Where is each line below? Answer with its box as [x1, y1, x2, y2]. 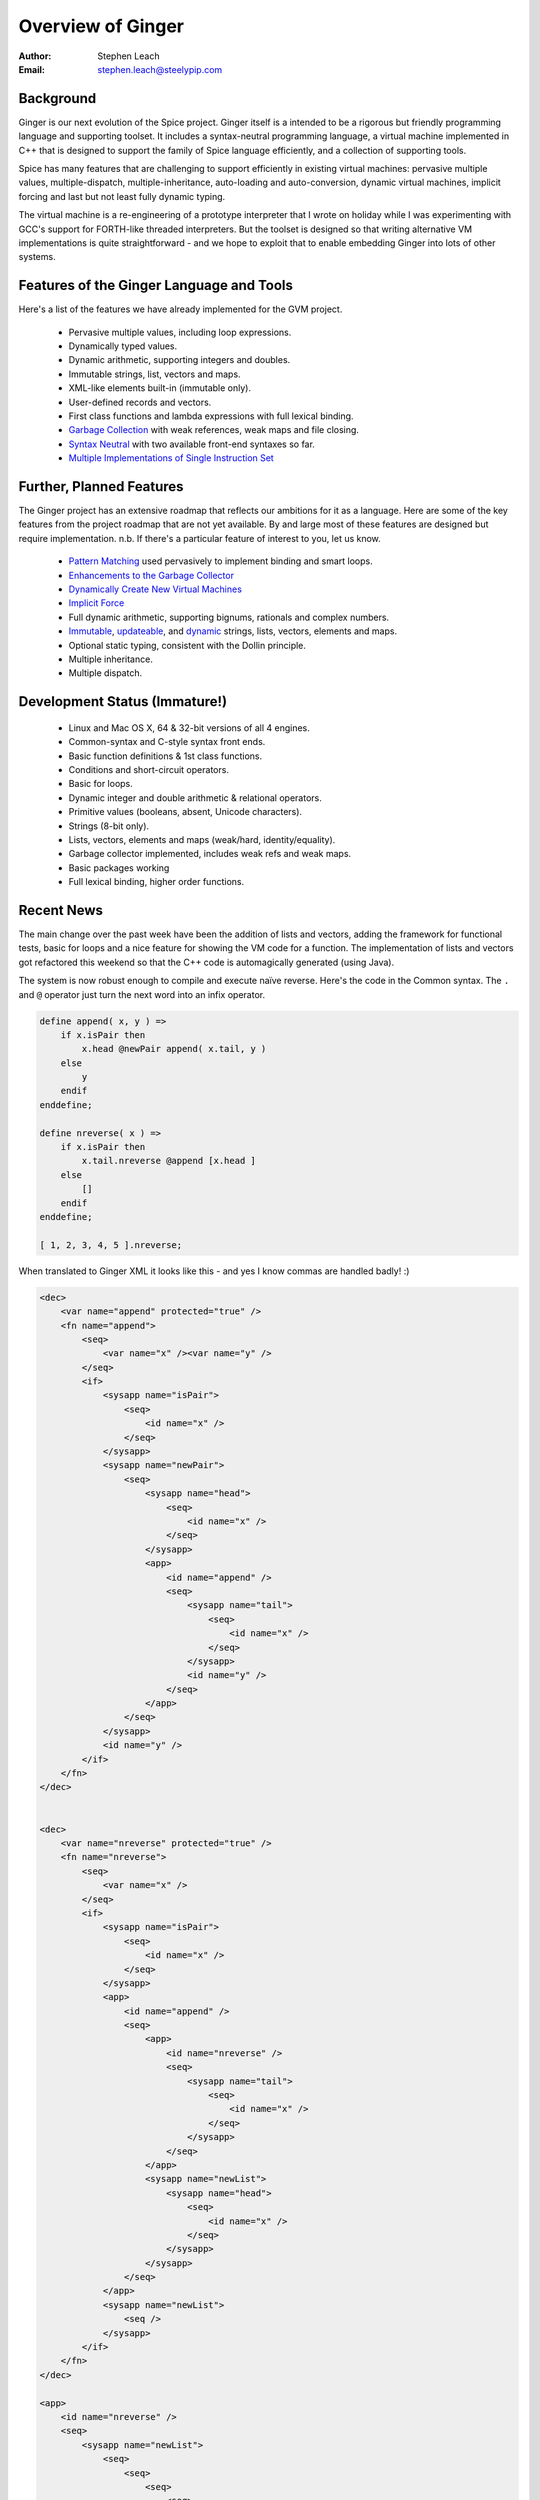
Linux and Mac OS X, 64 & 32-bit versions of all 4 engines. [68, 721, 310, 734]
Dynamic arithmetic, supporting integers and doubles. [68, 354, 291, 366]
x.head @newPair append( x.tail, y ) [81, 1043, 267, 1055]
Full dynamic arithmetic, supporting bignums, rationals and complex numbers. [68, 611, 390, 623]
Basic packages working [68, 861, 170, 874]
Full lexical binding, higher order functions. [68, 876, 245, 888]
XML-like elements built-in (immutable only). [68, 382, 252, 394]
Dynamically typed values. [68, 340, 178, 352]
